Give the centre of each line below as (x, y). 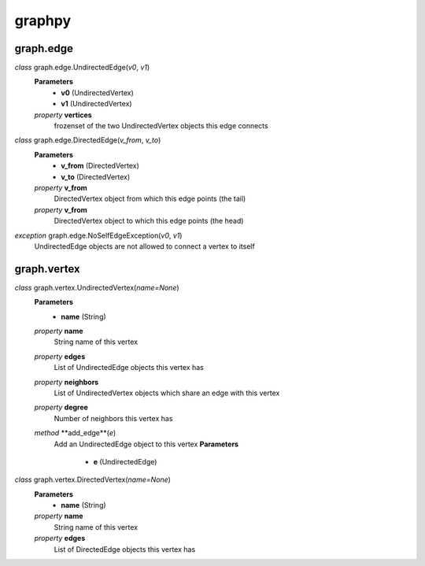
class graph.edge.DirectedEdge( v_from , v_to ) (88, 140)
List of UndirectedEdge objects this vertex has (129, 368)
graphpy (43, 20)
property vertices (63, 115)
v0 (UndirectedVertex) (97, 92)
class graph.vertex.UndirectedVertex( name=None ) (97, 287)
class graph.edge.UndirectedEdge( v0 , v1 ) (82, 68)
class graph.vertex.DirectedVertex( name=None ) (92, 479)
